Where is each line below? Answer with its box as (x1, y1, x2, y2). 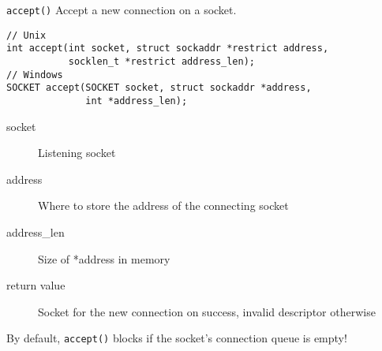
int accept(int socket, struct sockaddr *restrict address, (6, 43, 329, 54)
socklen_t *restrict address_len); (68, 55, 255, 67)
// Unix (6, 29, 47, 41)
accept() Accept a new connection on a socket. (6, 2, 237, 17)
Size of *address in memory (38, 250, 170, 267)
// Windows (6, 69, 63, 80)
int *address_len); (85, 95, 188, 106)
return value (6, 277, 66, 293)
